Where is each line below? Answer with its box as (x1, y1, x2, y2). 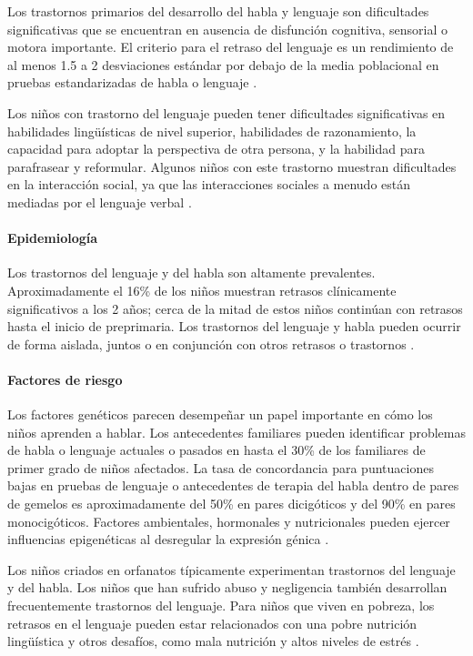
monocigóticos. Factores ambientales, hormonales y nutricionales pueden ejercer (7, 511, 450, 530)
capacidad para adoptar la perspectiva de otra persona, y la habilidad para (7, 139, 425, 158)
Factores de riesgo (7, 369, 123, 389)
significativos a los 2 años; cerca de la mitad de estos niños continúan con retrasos (7, 298, 463, 318)
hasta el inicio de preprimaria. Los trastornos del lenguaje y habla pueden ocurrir (7, 317, 461, 336)
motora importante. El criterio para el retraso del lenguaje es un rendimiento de (7, 37, 454, 56)
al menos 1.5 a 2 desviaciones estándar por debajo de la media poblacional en (7, 55, 439, 74)
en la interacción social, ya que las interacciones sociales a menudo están (7, 175, 411, 194)
